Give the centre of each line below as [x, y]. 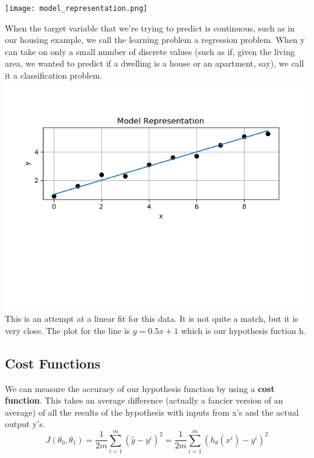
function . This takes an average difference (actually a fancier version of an [144, 400]
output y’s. [25, 424]
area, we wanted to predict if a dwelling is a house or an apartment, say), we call [155, 63]
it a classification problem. [54, 75]
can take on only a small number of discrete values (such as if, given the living [150, 51]
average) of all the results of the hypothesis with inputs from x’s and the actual [152, 412]
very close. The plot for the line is [68, 330]
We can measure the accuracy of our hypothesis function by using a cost [140, 388]
